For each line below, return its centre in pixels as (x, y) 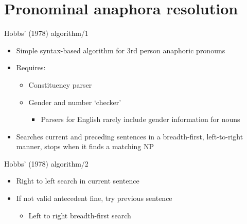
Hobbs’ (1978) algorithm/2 (46, 163)
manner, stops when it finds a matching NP (85, 146)
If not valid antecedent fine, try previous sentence (94, 198)
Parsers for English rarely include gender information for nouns (140, 119)
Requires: (31, 67)
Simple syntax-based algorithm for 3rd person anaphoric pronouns (121, 50)
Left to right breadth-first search (80, 215)
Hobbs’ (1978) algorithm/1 (46, 33)
